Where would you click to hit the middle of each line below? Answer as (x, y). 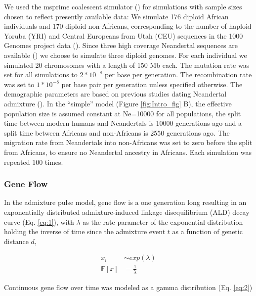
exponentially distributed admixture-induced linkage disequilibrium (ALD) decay (127, 212)
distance (16, 241)
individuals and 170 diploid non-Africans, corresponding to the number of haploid (128, 26)
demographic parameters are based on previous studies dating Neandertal (115, 94)
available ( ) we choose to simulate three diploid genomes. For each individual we (126, 55)
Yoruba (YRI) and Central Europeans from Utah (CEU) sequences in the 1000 (124, 35)
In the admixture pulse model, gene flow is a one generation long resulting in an (125, 202)
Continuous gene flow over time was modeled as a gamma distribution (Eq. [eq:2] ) (128, 287)
